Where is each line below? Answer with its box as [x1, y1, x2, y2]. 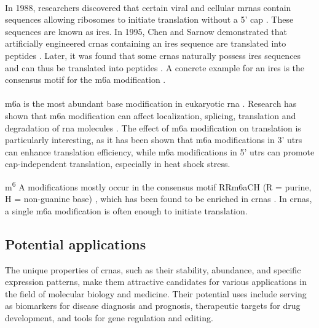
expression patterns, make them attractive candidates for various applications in [5, 275, 307, 288]
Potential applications [5, 234, 146, 253]
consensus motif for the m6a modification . [5, 73, 166, 86]
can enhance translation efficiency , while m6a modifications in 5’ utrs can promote [5, 145, 315, 158]
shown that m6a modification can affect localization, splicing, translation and [5, 109, 296, 122]
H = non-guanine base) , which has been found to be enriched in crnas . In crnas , [5, 192, 312, 205]
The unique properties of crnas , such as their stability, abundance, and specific [5, 263, 301, 276]
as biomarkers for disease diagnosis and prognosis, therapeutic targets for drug [5, 299, 301, 312]
